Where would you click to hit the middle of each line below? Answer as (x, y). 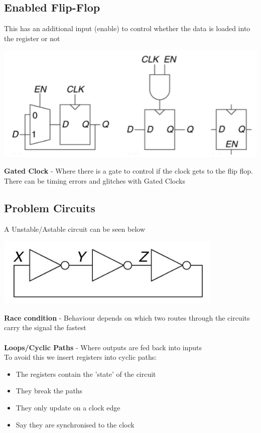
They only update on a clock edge (68, 407)
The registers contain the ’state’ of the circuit (86, 374)
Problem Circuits (50, 207)
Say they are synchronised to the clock (75, 424)
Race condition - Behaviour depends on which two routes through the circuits (127, 317)
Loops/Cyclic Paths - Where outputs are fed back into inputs (103, 347)
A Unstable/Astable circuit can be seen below (75, 229)
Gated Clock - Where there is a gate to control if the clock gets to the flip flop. (129, 171)
